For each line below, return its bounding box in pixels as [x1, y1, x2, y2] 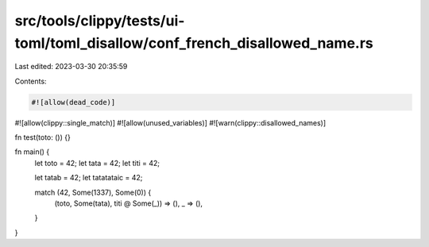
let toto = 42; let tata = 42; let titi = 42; [34, 158, 160, 168]
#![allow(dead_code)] [31, 98, 116, 106]
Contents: [14, 76, 47, 86]
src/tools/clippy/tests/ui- [14, 12, 185, 29]
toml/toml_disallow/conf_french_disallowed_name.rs [14, 34, 373, 52]
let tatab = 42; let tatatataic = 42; [34, 173, 143, 183]
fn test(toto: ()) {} [14, 133, 71, 142]
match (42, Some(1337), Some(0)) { [34, 187, 152, 197]
